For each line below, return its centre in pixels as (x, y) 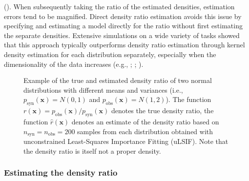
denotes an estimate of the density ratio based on (145, 121)
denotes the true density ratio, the (162, 111)
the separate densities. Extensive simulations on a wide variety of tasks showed (122, 35)
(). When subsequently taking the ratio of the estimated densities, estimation (119, 6)
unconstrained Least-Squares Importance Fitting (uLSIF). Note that (126, 141)
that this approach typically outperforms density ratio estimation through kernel (124, 45)
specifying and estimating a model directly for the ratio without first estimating (123, 26)
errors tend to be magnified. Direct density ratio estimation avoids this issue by (123, 16)
